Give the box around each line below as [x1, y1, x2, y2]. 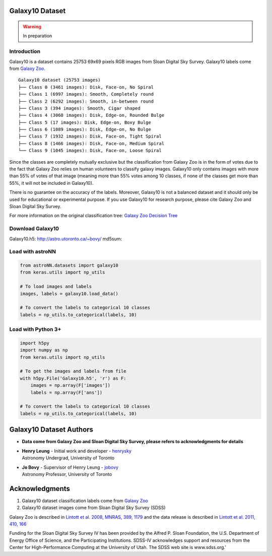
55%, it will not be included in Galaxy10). [9, 180, 94, 186]
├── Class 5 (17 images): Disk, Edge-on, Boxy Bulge [18, 119, 151, 125]
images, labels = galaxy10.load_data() [20, 291, 118, 297]
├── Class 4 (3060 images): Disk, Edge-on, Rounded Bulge [18, 112, 165, 118]
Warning [23, 24, 41, 30]
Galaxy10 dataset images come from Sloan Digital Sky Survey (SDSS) [22, 505, 166, 511]
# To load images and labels [20, 284, 92, 290]
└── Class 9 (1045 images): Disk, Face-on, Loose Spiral [18, 148, 162, 154]
